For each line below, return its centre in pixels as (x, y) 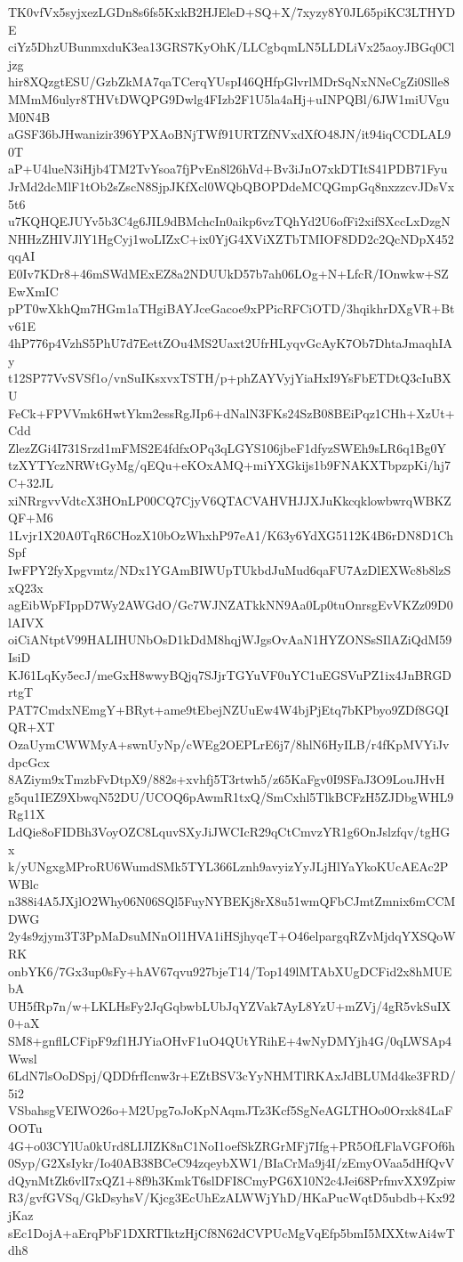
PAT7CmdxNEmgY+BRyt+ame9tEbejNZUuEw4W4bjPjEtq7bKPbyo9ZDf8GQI (229, 709)
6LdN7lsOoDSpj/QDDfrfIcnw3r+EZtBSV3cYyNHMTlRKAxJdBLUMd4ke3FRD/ (232, 1076)
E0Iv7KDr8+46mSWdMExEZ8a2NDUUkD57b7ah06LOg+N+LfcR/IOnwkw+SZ (228, 273)
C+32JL (31, 483)
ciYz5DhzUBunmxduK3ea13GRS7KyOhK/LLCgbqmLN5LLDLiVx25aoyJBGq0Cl (231, 47)
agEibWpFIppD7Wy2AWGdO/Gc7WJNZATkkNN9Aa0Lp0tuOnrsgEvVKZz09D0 (231, 605)
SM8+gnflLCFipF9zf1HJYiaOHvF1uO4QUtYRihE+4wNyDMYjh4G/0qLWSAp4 (230, 1041)
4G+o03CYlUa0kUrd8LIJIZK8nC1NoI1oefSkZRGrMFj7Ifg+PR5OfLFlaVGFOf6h (232, 1145)
